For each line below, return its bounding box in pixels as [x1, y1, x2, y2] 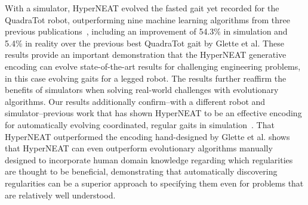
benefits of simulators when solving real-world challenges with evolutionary [5, 83, 279, 96]
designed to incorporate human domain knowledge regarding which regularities [5, 153, 293, 166]
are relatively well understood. [5, 188, 116, 201]
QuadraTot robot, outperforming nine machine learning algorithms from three [5, 13, 291, 26]
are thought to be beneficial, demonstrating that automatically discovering [5, 165, 278, 178]
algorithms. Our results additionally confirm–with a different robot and [5, 95, 266, 107]
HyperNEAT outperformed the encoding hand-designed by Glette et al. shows [5, 130, 290, 142]
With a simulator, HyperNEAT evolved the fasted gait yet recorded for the [5, 2, 279, 14]
